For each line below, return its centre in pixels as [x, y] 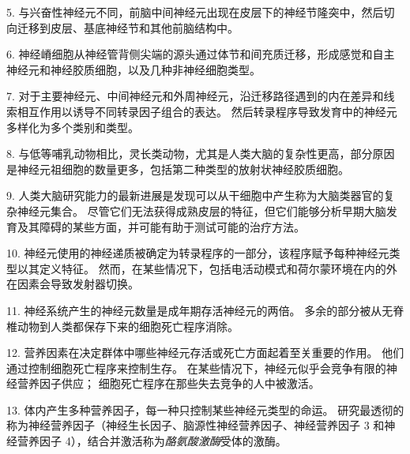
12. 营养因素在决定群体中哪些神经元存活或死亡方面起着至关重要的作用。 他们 [205, 353]
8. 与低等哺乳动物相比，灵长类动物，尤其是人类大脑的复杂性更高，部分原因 [201, 154]
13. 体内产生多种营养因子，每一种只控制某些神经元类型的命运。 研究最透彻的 [205, 409]
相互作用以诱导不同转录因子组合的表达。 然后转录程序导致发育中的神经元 [207, 111]
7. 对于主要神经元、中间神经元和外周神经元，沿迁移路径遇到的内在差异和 [195, 96]
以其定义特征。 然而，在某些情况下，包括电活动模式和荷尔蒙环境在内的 [201, 268]
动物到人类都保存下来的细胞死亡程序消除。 [128, 326]
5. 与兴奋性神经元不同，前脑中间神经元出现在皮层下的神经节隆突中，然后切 [201, 12]
